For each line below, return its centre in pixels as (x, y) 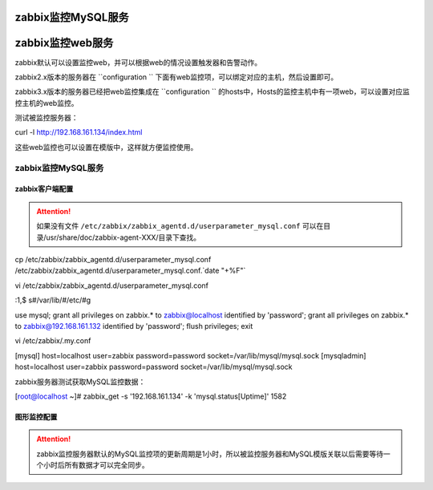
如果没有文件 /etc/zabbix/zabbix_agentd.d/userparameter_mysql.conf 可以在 (180, 226)
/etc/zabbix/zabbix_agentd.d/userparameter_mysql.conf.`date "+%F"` (130, 271)
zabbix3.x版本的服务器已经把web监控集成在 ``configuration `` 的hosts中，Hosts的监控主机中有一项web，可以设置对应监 (212, 91)
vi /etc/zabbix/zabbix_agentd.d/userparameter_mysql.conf (111, 285)
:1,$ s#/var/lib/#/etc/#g (53, 300)
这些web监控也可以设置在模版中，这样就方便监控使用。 (106, 147)
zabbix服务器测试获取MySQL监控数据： (80, 382)
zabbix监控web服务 (64, 43)
